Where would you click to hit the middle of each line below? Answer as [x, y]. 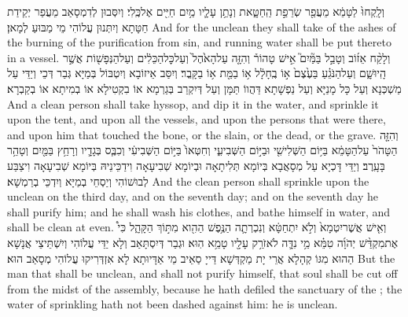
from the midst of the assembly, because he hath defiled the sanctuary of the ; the [205, 288]
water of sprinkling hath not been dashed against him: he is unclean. [173, 304]
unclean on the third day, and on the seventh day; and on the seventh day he [193, 196]
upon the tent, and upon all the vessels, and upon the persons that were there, [197, 119]
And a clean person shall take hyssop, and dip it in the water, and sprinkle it [193, 103]
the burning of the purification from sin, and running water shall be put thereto [199, 42]
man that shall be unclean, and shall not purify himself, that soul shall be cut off [202, 273]
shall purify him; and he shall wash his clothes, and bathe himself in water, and [199, 211]
